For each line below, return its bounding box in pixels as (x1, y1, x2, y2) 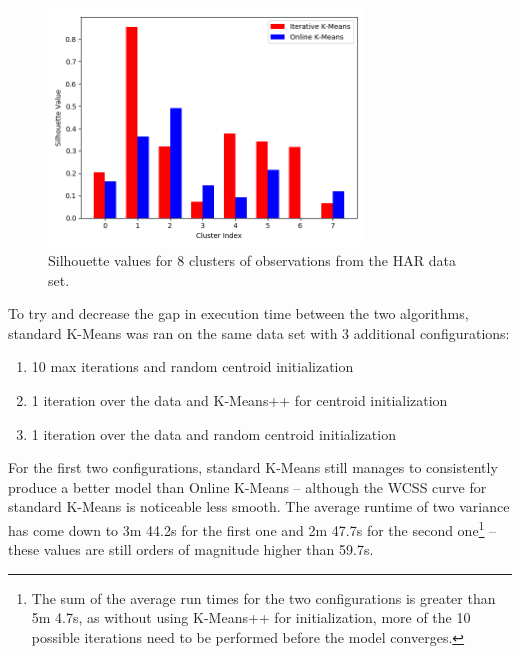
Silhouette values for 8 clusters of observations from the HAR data (48, 250, 456, 271)
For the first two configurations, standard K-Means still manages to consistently (8, 457, 498, 478)
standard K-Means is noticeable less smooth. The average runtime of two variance (8, 496, 510, 517)
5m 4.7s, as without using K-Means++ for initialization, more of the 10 (31, 607, 471, 628)
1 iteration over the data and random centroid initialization (31, 423, 396, 444)
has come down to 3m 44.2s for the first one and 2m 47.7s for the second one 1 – (8, 517, 497, 540)
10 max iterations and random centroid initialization (31, 356, 354, 377)
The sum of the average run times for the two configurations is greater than (31, 587, 496, 608)
